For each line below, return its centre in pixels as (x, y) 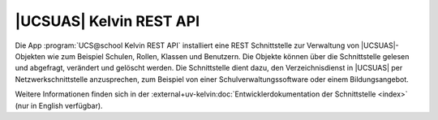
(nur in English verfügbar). (59, 105)
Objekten (30, 56)
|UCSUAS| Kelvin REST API (107, 21)
